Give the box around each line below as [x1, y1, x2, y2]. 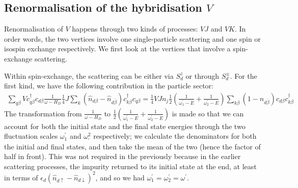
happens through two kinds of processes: [72, 23, 198, 34]
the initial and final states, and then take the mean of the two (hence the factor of [4, 141, 261, 151]
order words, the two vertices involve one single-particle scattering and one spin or [4, 33, 261, 44]
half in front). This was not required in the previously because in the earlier [4, 151, 241, 162]
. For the [230, 70, 257, 81]
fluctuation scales [4, 131, 58, 141]
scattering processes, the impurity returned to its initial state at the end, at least [4, 161, 257, 171]
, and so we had [95, 172, 145, 182]
